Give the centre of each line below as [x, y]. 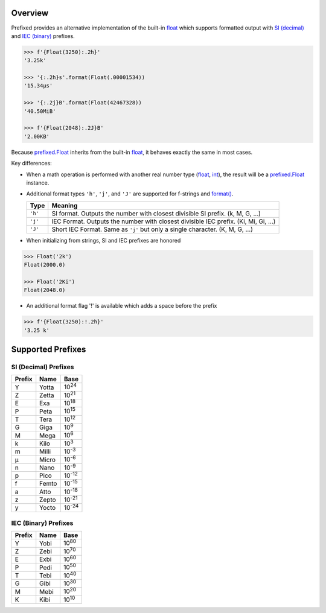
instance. [38, 183]
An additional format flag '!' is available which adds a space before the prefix [122, 306]
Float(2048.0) [45, 290]
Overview [30, 13]
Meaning [65, 205]
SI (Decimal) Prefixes [43, 367]
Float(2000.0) [45, 265]
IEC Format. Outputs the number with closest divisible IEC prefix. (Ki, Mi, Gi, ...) [164, 221]
